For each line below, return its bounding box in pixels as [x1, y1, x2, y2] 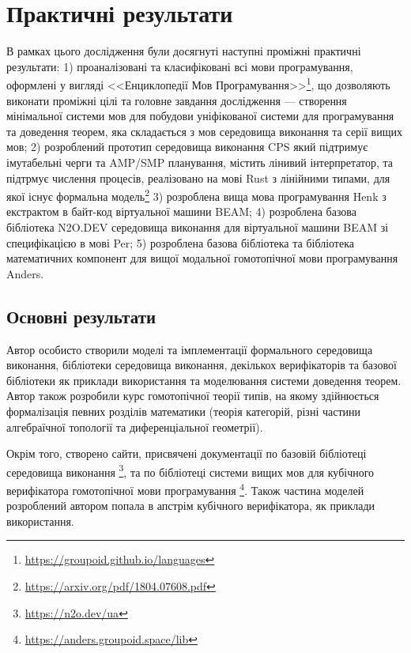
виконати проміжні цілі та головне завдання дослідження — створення [6, 92, 347, 108]
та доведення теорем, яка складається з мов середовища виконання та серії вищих [6, 123, 402, 139]
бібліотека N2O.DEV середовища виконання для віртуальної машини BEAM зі [6, 218, 389, 235]
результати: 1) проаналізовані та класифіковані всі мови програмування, [6, 58, 353, 74]
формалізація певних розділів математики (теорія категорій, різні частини [6, 402, 360, 419]
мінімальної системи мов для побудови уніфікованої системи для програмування [6, 108, 394, 124]
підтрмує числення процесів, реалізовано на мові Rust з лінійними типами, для [6, 169, 390, 186]
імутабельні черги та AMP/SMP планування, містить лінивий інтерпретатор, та [6, 153, 394, 170]
